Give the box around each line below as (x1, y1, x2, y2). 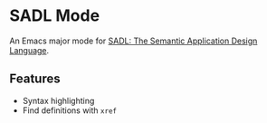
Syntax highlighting (22, 95, 95, 106)
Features (9, 71, 61, 87)
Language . (9, 44, 50, 55)
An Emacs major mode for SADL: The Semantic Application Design (9, 35, 258, 46)
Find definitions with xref (22, 105, 118, 116)
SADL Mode (9, 5, 100, 26)
